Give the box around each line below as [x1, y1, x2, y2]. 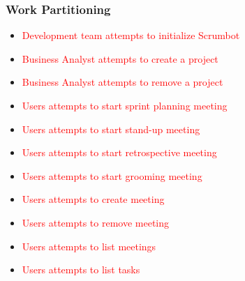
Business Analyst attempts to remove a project [22, 75, 223, 89]
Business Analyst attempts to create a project [22, 51, 218, 66]
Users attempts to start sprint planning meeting [22, 98, 228, 112]
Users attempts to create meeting [22, 192, 165, 206]
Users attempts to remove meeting [22, 215, 170, 229]
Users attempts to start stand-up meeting [22, 121, 200, 136]
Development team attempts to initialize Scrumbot [22, 28, 240, 43]
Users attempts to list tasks [22, 262, 140, 277]
